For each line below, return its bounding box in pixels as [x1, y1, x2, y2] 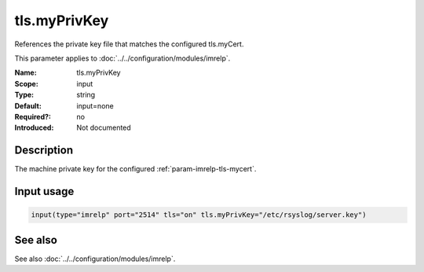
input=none [76, 101, 114, 110]
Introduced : [14, 123, 54, 133]
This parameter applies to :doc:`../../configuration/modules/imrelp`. [14, 53, 231, 63]
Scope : [14, 79, 38, 88]
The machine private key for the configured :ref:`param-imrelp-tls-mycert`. [14, 164, 257, 174]
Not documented [76, 123, 131, 133]
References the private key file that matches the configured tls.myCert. [14, 39, 244, 49]
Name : [14, 68, 37, 78]
